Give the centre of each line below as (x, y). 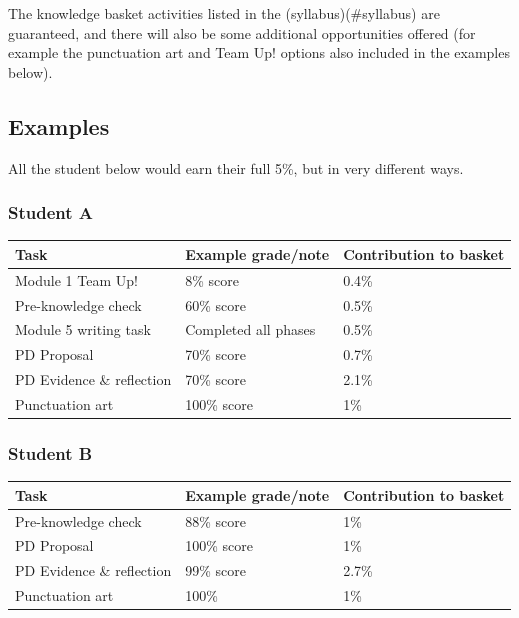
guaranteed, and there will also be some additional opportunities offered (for (242, 32)
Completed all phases (250, 329)
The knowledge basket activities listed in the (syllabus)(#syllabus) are (224, 13)
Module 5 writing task (83, 329)
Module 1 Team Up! (76, 279)
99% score (215, 570)
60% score (215, 304)
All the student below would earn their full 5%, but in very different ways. (236, 167)
